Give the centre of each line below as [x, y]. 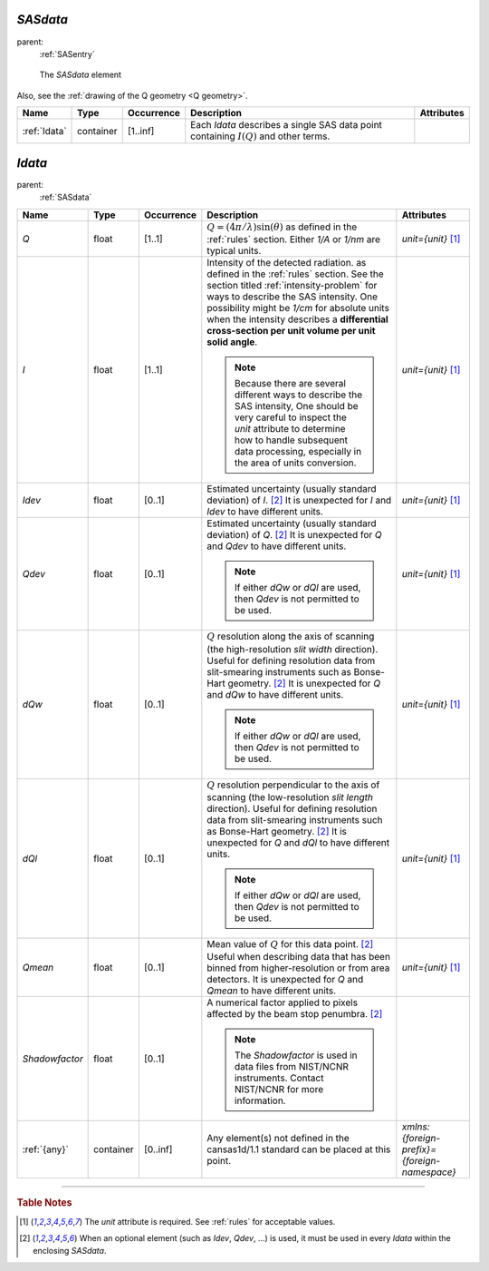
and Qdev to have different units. [277, 546]
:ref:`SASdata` [66, 197]
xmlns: [416, 1127]
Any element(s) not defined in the [278, 1139]
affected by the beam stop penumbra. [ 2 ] [295, 1014]
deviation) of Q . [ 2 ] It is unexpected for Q [294, 535]
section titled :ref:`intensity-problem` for [292, 286]
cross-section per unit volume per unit [291, 331]
